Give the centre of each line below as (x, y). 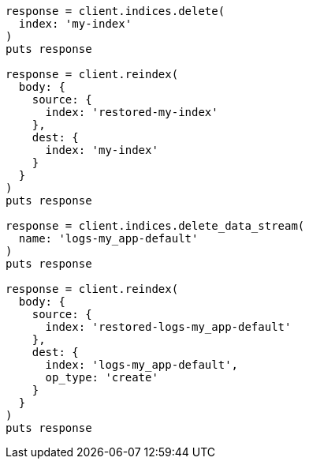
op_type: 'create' (102, 377)
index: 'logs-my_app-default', (142, 365)
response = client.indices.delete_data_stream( (155, 226)
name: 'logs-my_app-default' (108, 238)
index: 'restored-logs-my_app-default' (168, 327)
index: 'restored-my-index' (132, 112)
